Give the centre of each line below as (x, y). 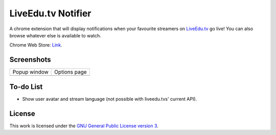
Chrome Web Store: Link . (36, 45)
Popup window (30, 72)
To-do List (26, 87)
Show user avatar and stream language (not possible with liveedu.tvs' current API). (110, 99)
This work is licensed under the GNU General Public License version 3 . (84, 126)
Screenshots (30, 60)
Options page (71, 72)
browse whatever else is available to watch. (55, 35)
